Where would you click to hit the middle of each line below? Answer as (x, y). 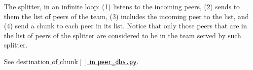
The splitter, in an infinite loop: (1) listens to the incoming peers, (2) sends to (122, 6)
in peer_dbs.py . (114, 61)
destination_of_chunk (47, 62)
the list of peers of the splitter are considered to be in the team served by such (123, 35)
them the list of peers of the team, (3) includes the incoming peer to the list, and (126, 16)
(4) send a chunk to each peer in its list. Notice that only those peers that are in (126, 26)
